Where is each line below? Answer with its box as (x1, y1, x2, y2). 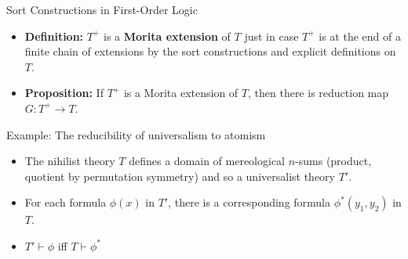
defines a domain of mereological (129, 153, 286, 169)
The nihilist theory (24, 153, 115, 169)
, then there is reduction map (247, 85, 389, 101)
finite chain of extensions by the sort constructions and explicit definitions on (24, 43, 396, 59)
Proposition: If (24, 85, 104, 101)
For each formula (24, 194, 107, 210)
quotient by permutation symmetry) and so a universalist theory (24, 167, 336, 184)
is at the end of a (319, 27, 401, 44)
